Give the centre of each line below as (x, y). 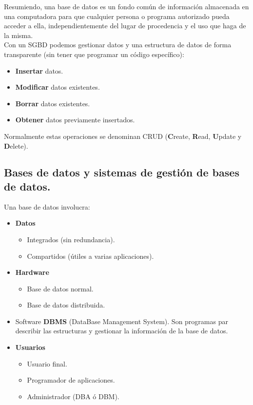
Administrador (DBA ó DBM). (73, 396)
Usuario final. (47, 363)
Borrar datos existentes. (53, 103)
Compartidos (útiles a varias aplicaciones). (90, 256)
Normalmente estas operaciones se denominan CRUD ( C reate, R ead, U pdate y (123, 136)
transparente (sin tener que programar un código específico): (94, 54)
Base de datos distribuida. (66, 305)
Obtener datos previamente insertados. (75, 120)
